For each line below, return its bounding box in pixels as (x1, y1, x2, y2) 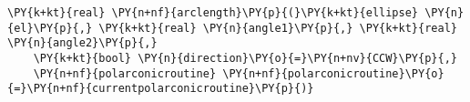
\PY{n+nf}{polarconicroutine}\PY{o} (222, 66, 444, 80)
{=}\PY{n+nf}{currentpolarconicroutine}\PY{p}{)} (7, 82, 314, 96)
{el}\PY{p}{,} (7, 21, 93, 35)
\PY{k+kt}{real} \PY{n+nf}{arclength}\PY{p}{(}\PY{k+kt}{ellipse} (7, 6, 419, 19)
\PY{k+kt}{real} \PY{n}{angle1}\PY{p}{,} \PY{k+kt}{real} (98, 21, 457, 35)
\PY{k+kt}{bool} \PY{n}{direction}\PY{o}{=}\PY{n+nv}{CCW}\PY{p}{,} (33, 51, 457, 65)
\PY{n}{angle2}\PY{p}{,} (7, 36, 158, 50)
